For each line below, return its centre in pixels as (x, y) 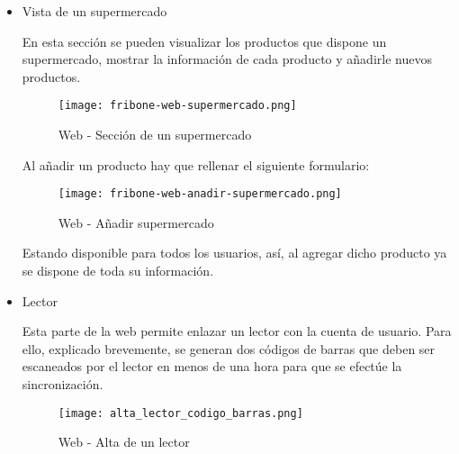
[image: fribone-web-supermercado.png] (177, 106)
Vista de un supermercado (94, 11)
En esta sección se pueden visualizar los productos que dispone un (204, 41)
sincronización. (63, 384)
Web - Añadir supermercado (136, 222)
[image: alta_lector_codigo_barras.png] (180, 413)
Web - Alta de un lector (124, 442)
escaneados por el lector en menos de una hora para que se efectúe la (212, 366)
